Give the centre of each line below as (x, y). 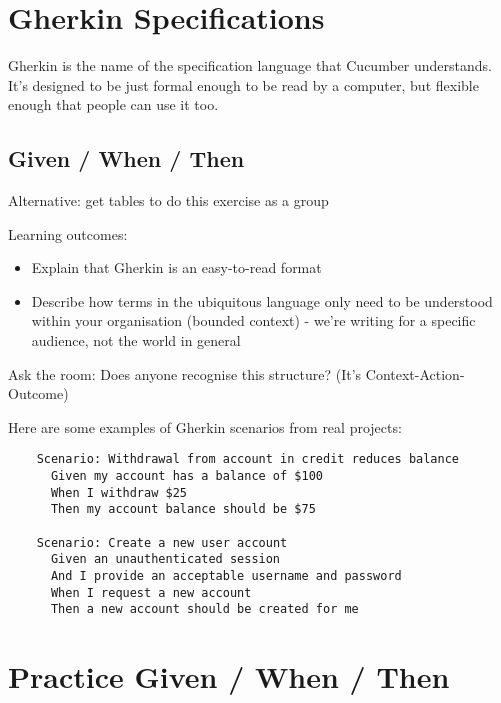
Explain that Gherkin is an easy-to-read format (176, 267)
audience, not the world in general (136, 340)
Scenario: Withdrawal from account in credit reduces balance (248, 459)
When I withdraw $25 (118, 492)
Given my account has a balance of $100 (186, 476)
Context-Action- (415, 373)
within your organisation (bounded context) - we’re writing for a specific (253, 320)
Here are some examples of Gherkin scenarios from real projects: (205, 426)
